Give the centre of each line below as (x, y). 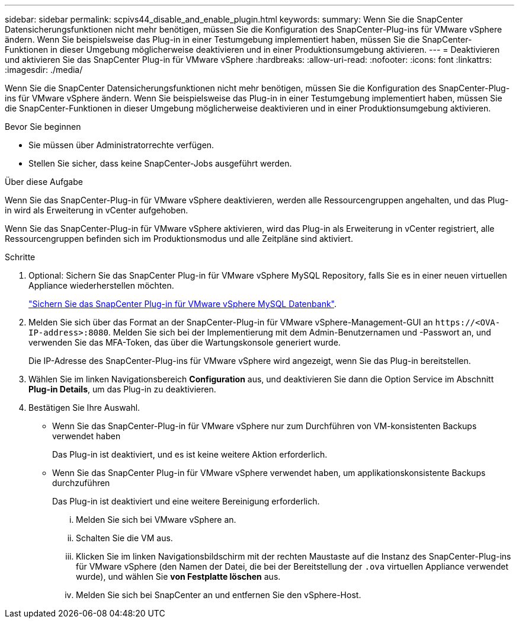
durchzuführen (81, 483)
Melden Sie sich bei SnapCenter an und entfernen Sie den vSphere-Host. (219, 595)
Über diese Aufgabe (44, 182)
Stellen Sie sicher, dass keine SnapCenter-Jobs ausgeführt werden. (160, 163)
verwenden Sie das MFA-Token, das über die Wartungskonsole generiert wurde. (185, 342)
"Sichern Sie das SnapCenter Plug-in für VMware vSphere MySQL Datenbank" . (183, 304)
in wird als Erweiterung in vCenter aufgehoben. (97, 210)
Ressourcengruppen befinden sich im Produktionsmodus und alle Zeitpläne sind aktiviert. (179, 239)
